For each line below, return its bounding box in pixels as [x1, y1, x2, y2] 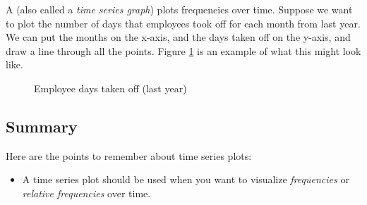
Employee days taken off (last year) [34, 80, 187, 95]
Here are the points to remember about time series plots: [6, 148, 252, 163]
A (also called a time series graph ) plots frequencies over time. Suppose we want [6, 2, 353, 16]
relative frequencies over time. [22, 185, 151, 200]
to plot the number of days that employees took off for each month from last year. [6, 15, 361, 30]
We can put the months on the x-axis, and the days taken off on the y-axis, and [6, 30, 351, 44]
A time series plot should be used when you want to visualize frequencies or [22, 172, 349, 187]
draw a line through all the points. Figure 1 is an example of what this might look [6, 43, 361, 58]
